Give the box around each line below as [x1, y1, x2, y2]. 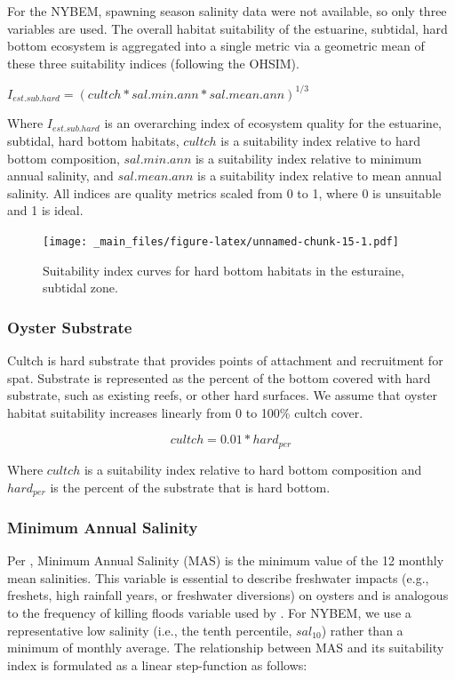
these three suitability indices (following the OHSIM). [7, 53, 299, 72]
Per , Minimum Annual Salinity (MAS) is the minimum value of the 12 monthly [7, 551, 444, 570]
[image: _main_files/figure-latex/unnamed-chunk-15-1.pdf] [43, 236, 399, 249]
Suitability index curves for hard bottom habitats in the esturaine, [43, 260, 404, 279]
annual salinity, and [7, 166, 114, 185]
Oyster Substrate [7, 316, 132, 338]
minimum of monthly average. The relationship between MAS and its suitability [7, 638, 444, 657]
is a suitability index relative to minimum [195, 148, 422, 167]
